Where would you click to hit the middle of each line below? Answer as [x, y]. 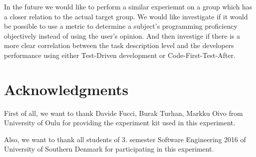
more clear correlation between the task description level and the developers [119, 45]
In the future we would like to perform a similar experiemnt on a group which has [128, 6]
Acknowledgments [66, 89]
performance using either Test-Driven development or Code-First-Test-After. [120, 55]
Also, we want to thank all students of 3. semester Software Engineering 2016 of [125, 139]
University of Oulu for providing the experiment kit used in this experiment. [120, 123]
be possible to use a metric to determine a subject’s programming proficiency [121, 26]
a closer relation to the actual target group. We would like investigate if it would [126, 16]
